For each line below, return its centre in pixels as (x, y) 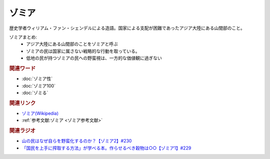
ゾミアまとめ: (23, 37)
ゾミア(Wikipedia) (40, 113)
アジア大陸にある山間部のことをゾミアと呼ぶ (72, 44)
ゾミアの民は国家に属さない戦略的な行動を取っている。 (83, 51)
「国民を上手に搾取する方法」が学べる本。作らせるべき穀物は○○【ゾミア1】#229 (106, 148)
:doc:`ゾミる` (35, 92)
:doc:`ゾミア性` (37, 79)
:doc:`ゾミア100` (39, 85)
